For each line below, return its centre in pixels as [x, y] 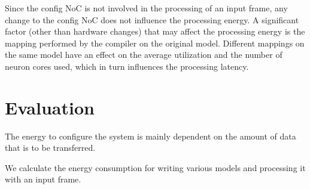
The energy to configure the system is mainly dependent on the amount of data [151, 136]
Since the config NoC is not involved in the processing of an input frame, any [146, 8]
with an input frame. [43, 179]
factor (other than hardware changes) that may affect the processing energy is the [155, 31]
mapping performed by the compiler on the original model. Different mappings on [155, 43]
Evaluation [50, 107]
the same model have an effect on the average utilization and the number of [144, 55]
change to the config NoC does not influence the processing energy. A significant [152, 19]
